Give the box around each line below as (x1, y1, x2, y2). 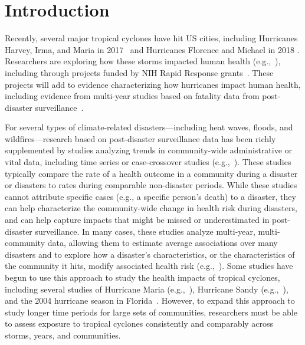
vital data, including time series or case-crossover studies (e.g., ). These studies (5, 156, 291, 168)
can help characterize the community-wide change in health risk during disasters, (5, 202, 297, 214)
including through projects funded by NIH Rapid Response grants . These (5, 66, 274, 78)
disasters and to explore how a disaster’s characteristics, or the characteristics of (5, 248, 295, 260)
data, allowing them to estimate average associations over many (47, 236, 278, 249)
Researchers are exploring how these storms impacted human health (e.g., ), (5, 55, 281, 67)
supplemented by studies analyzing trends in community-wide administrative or (5, 144, 293, 156)
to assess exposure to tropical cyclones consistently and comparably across (5, 317, 274, 330)
